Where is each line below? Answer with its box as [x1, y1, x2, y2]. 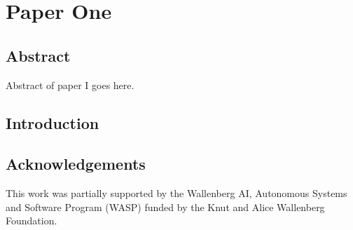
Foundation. [6, 213, 57, 228]
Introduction [6, 111, 99, 133]
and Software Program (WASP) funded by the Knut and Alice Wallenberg [6, 199, 325, 214]
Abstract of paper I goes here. [6, 77, 134, 92]
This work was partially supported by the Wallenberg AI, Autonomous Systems [6, 186, 347, 201]
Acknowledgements [6, 153, 146, 175]
